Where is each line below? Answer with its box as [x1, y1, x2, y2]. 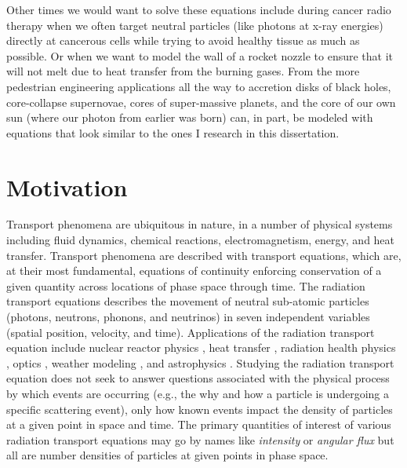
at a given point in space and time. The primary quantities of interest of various [6, 416, 391, 433]
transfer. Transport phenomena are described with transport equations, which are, [6, 247, 402, 263]
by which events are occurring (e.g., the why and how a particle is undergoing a [6, 386, 390, 401]
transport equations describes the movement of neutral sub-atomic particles [6, 293, 369, 309]
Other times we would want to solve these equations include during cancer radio [6, 2, 391, 17]
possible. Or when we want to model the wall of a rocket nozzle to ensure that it [6, 47, 394, 64]
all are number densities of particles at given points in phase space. [6, 447, 329, 463]
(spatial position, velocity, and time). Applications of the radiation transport [6, 324, 375, 340]
